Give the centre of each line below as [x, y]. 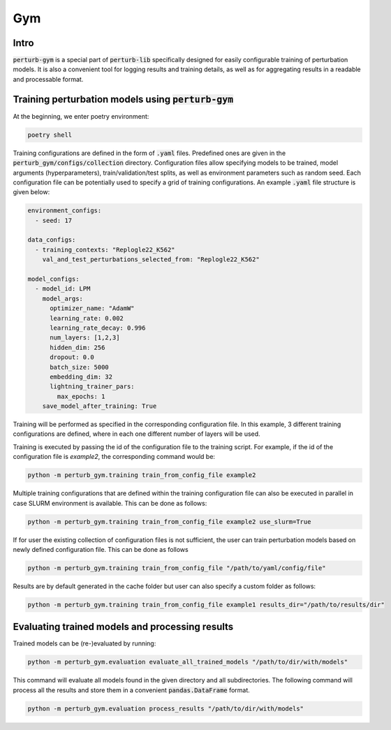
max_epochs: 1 [81, 396]
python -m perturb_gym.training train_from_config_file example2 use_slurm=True [169, 521]
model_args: [63, 298]
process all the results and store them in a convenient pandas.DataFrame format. [132, 690]
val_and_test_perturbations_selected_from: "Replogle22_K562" [151, 260]
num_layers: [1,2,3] [85, 338]
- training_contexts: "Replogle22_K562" [105, 249]
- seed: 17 [54, 220]
